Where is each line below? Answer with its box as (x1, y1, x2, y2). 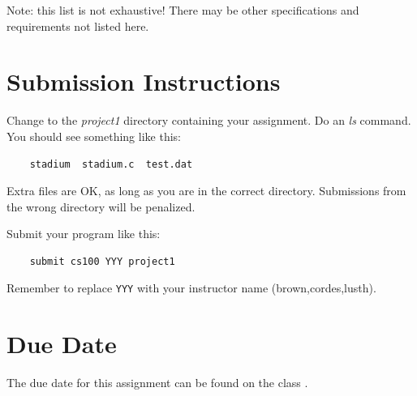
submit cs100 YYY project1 (29, 255, 175, 267)
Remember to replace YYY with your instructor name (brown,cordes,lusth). (6, 279, 376, 296)
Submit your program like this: (6, 225, 161, 242)
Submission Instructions (6, 65, 281, 98)
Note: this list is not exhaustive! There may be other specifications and (6, 2, 359, 18)
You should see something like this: (6, 127, 181, 144)
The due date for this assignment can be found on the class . (6, 374, 308, 391)
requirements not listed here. (6, 17, 149, 34)
